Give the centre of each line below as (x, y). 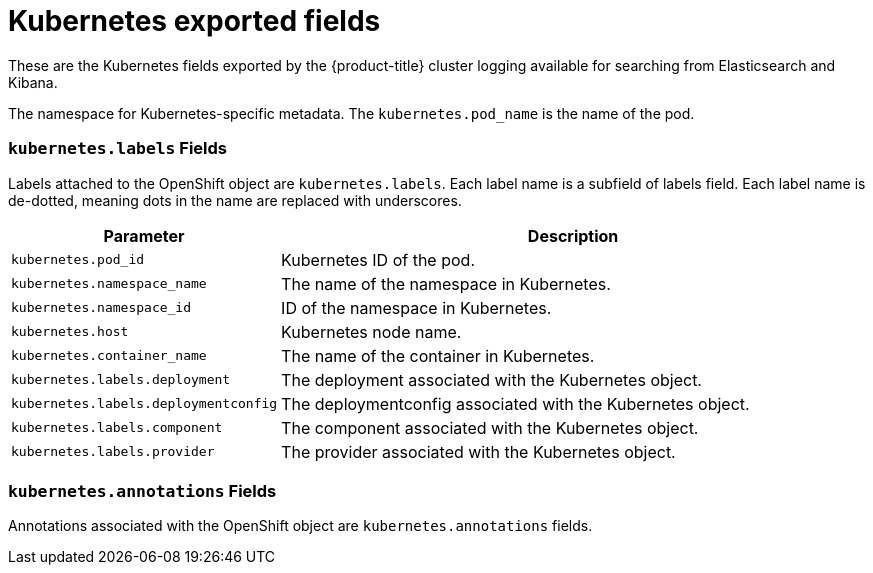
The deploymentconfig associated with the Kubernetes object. (515, 403)
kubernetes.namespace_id (101, 307)
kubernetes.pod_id (78, 259)
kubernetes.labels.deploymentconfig (144, 403)
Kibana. (33, 82)
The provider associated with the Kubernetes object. (478, 451)
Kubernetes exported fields (194, 21)
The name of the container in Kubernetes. (438, 355)
